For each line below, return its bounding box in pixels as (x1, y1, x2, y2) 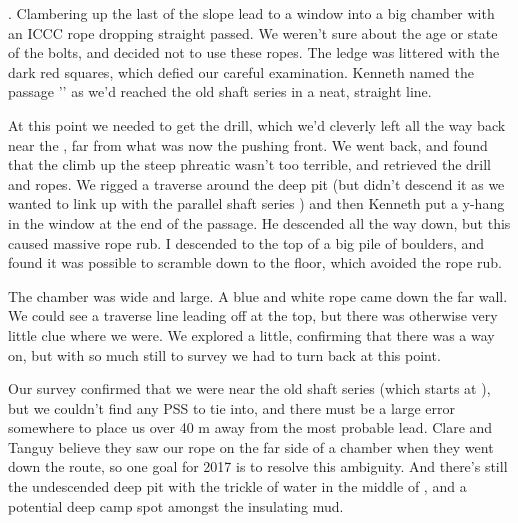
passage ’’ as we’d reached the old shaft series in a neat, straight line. (8, 81, 432, 102)
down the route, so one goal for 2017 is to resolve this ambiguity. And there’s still (8, 456, 508, 477)
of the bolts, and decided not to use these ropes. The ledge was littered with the (8, 42, 500, 63)
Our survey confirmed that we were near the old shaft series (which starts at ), (8, 378, 491, 399)
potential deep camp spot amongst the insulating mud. (8, 495, 344, 516)
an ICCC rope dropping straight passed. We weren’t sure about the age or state (8, 22, 498, 43)
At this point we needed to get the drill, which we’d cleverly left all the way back (8, 114, 506, 135)
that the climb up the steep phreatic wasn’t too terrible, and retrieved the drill (8, 154, 492, 175)
